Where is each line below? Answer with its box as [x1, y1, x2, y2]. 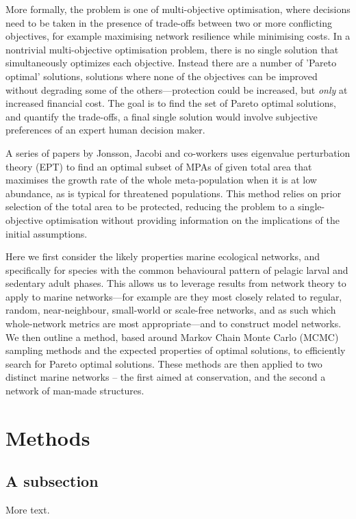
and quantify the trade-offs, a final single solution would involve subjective [5, 109, 318, 123]
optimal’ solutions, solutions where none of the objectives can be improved [5, 68, 318, 83]
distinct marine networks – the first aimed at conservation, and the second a [5, 370, 326, 384]
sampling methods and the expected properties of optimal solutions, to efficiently [5, 343, 346, 357]
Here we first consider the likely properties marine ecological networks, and [5, 249, 320, 264]
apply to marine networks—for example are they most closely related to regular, [5, 289, 342, 303]
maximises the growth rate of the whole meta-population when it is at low [5, 173, 317, 187]
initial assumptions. [5, 226, 88, 240]
